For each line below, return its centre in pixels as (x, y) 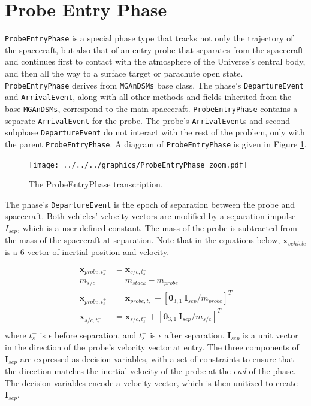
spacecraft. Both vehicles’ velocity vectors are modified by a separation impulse (150, 216)
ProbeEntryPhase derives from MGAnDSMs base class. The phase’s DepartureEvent (155, 85)
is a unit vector (271, 334)
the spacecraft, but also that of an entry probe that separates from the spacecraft (154, 49)
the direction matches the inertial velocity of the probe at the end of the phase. (150, 371)
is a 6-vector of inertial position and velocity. (87, 252)
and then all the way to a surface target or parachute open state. (124, 73)
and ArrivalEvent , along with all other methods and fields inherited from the (148, 97)
